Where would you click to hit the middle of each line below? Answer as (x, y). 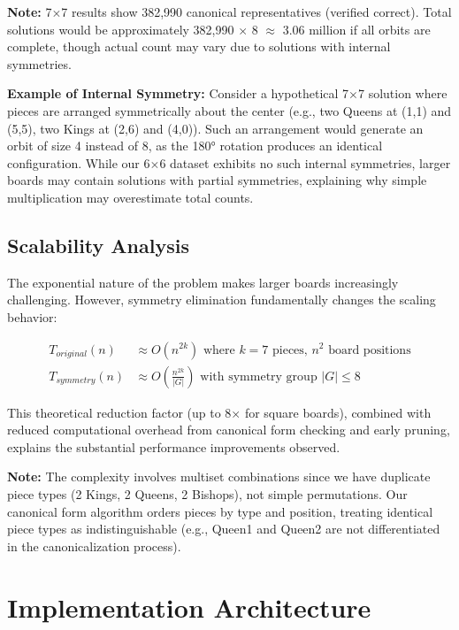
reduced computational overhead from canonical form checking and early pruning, (229, 430)
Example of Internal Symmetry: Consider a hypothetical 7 (178, 93)
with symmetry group (259, 376)
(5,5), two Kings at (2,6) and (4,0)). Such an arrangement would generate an (215, 128)
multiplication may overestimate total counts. (130, 197)
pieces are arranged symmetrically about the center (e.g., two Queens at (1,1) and (229, 110)
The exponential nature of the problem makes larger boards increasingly (203, 282)
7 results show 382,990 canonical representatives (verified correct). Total (256, 12)
